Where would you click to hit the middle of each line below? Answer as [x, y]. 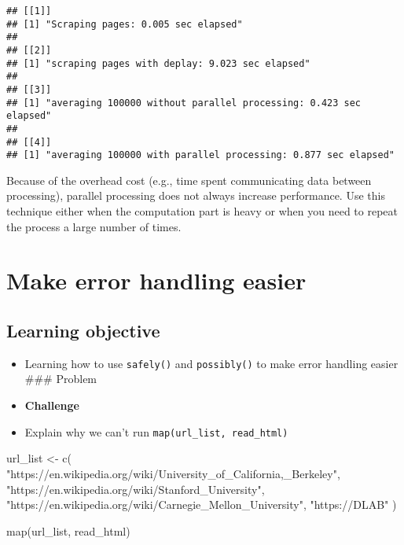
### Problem [61, 379]
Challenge [52, 405]
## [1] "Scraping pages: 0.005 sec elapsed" [125, 24]
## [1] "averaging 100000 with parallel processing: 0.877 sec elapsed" [200, 155]
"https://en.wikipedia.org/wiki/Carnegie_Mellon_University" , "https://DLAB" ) [202, 504]
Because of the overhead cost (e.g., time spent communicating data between [189, 180]
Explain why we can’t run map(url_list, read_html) [156, 431]
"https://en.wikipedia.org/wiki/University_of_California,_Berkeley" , [173, 473]
